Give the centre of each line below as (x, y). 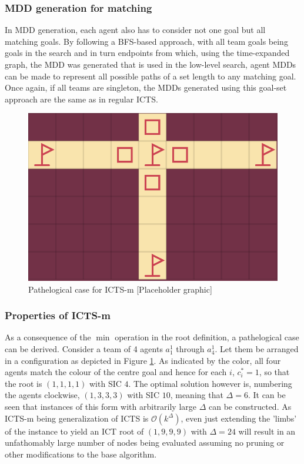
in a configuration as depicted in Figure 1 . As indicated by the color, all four (143, 360)
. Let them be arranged (257, 349)
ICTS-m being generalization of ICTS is (77, 418)
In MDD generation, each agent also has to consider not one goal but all (135, 30)
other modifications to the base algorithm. (81, 454)
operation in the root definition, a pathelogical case (207, 337)
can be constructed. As (250, 407)
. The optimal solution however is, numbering (210, 383)
